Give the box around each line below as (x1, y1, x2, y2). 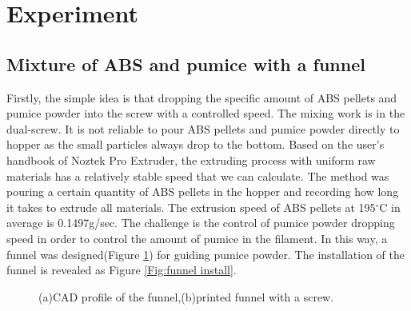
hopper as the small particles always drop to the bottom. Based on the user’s (6, 136, 385, 153)
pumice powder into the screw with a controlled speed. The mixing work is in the (6, 105, 405, 122)
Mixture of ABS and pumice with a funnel (6, 51, 365, 76)
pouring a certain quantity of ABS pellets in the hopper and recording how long (6, 183, 399, 200)
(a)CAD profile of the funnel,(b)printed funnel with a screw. (38, 288, 334, 305)
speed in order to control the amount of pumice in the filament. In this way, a (6, 229, 388, 246)
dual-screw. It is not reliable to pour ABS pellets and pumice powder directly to (6, 120, 400, 137)
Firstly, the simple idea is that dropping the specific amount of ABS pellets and (6, 89, 397, 106)
